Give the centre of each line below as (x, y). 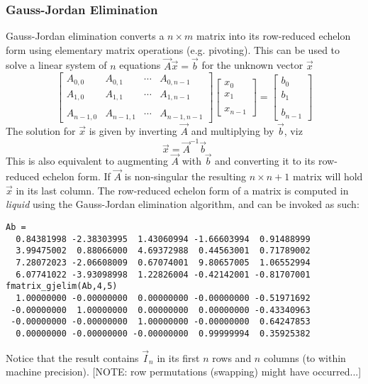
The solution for (41, 130)
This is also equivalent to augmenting (87, 161)
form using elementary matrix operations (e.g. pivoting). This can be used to (173, 49)
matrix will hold (328, 176)
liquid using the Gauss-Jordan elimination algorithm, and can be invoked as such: (183, 204)
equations (140, 65)
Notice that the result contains (72, 357)
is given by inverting (133, 130)
